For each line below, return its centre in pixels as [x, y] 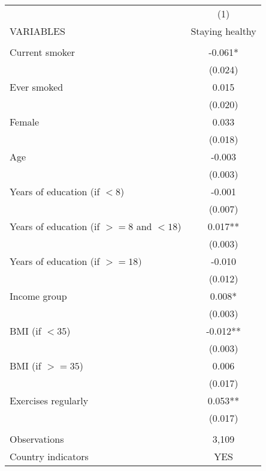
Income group [38, 296]
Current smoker [43, 52]
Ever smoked [37, 87]
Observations [37, 439]
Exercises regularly [49, 400]
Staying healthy [223, 31]
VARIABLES [37, 31]
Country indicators [49, 456]
